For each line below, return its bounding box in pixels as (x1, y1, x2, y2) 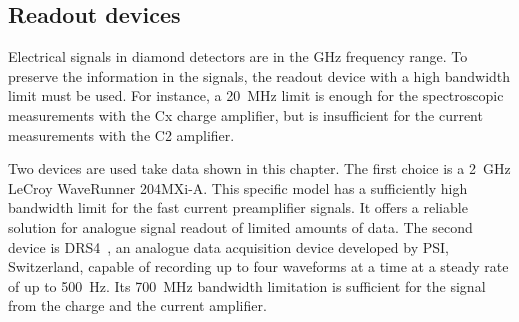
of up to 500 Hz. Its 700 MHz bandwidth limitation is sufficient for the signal (8, 275, 486, 296)
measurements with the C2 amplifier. (8, 124, 235, 145)
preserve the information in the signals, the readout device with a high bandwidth (8, 65, 511, 86)
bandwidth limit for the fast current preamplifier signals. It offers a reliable (8, 197, 468, 218)
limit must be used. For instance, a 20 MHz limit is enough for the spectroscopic (8, 85, 504, 106)
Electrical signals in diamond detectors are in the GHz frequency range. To (8, 46, 468, 67)
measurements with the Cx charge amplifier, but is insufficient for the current (8, 104, 483, 125)
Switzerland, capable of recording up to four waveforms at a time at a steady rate (8, 256, 509, 277)
